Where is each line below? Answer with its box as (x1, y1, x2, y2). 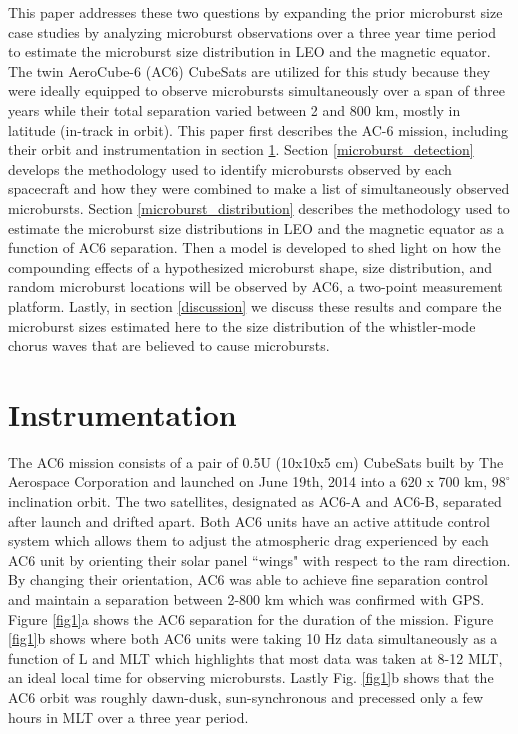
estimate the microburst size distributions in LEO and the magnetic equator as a (8, 217, 505, 238)
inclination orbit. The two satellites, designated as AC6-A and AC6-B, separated (8, 491, 502, 511)
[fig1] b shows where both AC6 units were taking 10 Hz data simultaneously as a (8, 628, 498, 649)
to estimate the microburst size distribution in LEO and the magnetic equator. (8, 41, 491, 62)
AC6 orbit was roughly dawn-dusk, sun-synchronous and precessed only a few (8, 686, 484, 707)
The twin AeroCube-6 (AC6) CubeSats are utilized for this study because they (8, 60, 491, 81)
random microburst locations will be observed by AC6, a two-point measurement (8, 276, 503, 297)
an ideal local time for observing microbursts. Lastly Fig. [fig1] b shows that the (8, 667, 494, 688)
